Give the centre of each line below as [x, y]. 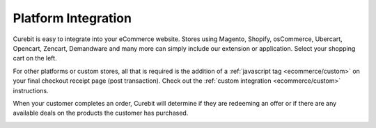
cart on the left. [35, 58]
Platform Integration [72, 18]
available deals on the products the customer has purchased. [101, 113]
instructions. [31, 90]
